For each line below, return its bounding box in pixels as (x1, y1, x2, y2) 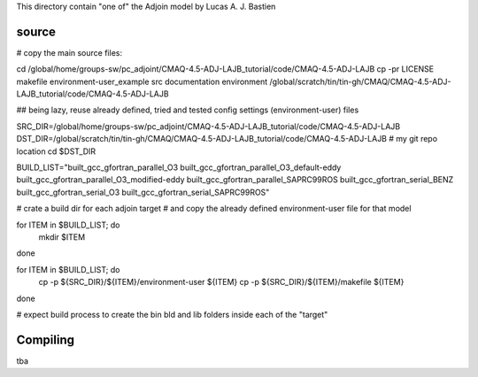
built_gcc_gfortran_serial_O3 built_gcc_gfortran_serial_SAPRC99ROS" (16, 187, 270, 197)
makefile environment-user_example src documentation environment (16, 76, 268, 87)
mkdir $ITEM (38, 231, 86, 242)
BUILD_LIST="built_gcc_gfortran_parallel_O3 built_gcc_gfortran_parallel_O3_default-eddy (16, 162, 342, 173)
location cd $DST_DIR (16, 146, 96, 157)
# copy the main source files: (16, 47, 123, 58)
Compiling (16, 332, 75, 347)
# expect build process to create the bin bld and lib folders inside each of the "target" (16, 309, 328, 319)
